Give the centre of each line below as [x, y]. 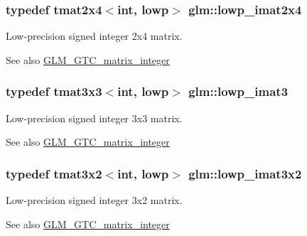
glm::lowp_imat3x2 [245, 173]
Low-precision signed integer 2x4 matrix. [94, 36]
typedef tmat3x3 [54, 91]
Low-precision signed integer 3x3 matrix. [94, 118]
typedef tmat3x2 [54, 173]
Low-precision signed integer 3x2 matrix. [94, 200]
